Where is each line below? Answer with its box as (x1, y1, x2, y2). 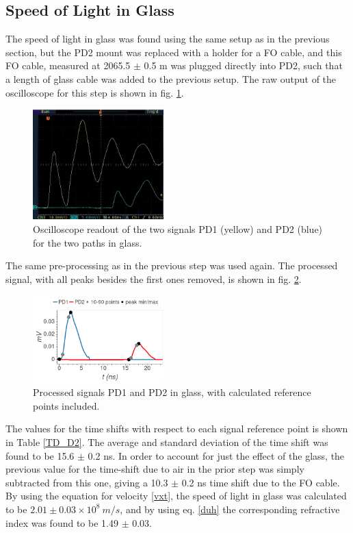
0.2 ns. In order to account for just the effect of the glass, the (88, 448, 345, 462)
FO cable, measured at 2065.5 (5, 58, 131, 73)
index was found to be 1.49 (5, 515, 118, 530)
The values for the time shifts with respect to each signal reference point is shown (5, 421, 348, 436)
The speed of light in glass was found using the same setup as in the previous (5, 32, 330, 46)
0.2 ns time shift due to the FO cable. (181, 475, 340, 489)
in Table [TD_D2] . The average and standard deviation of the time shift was (5, 435, 328, 449)
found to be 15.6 (5, 448, 75, 462)
